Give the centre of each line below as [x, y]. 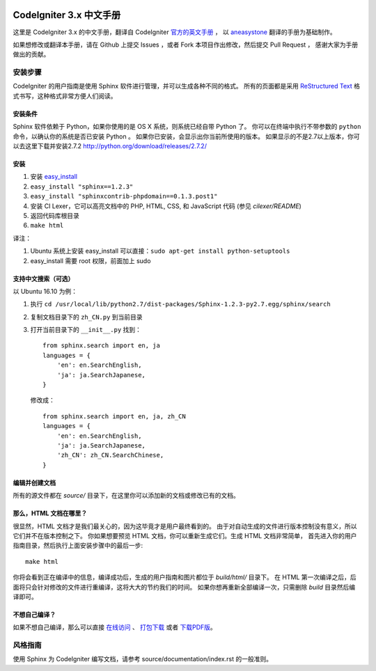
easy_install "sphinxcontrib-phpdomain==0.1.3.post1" [124, 196]
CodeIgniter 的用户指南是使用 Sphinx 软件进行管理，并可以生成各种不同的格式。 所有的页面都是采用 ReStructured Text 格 [186, 86]
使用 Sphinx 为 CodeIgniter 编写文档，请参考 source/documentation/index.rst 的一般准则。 [143, 659]
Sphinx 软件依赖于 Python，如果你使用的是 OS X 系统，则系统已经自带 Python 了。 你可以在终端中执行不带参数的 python [187, 127]
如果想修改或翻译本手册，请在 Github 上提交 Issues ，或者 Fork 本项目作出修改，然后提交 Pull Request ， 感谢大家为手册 [186, 45]
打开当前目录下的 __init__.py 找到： [86, 330]
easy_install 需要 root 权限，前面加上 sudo [91, 260]
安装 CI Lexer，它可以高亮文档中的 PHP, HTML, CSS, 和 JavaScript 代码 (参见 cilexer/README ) [166, 206]
